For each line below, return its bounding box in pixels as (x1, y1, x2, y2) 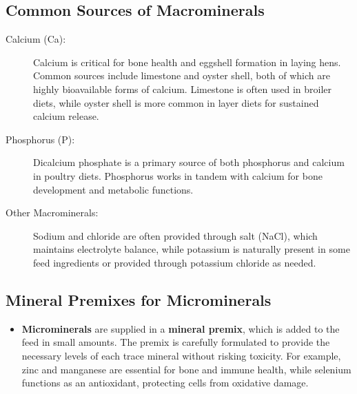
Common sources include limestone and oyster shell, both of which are (33, 68, 330, 83)
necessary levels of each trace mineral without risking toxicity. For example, (21, 348, 341, 362)
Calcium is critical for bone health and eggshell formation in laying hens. (33, 54, 341, 69)
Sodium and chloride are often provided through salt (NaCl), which (33, 228, 318, 242)
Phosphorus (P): (6, 132, 75, 146)
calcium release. (33, 109, 99, 123)
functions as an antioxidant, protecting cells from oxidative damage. (21, 375, 309, 390)
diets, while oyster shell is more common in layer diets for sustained (33, 95, 319, 110)
